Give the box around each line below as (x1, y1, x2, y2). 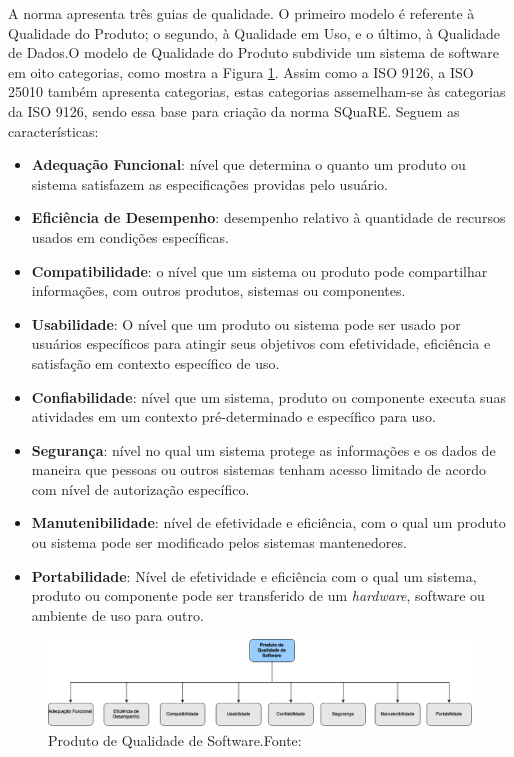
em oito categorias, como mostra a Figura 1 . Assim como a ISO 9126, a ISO (8, 61, 474, 82)
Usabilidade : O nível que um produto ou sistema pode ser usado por (31, 313, 461, 334)
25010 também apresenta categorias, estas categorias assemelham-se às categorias (8, 81, 506, 102)
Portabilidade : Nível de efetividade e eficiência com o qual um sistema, (31, 565, 477, 586)
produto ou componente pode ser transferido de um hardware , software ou (31, 585, 485, 606)
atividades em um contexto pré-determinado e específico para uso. (31, 406, 436, 427)
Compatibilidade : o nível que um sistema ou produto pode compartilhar (31, 260, 488, 281)
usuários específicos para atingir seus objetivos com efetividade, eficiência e (31, 333, 491, 354)
